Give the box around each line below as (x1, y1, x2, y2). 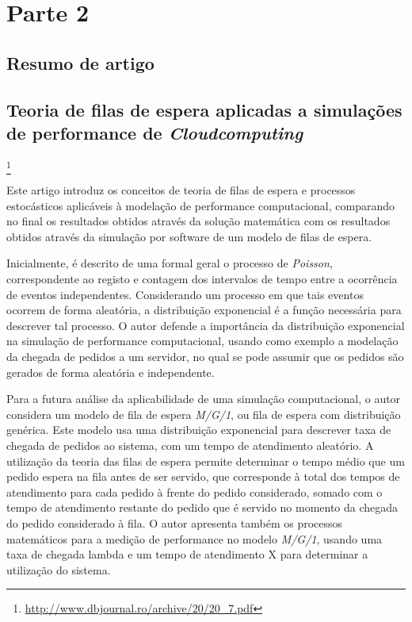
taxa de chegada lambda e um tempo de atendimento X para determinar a (6, 546, 368, 562)
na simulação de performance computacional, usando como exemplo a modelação (6, 332, 399, 349)
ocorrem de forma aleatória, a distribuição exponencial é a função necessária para (6, 301, 402, 318)
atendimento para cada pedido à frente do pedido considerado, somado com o (6, 483, 383, 500)
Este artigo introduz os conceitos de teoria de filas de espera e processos (6, 182, 356, 198)
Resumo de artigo (6, 50, 154, 75)
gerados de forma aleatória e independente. (6, 363, 215, 380)
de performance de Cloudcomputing (6, 120, 303, 144)
